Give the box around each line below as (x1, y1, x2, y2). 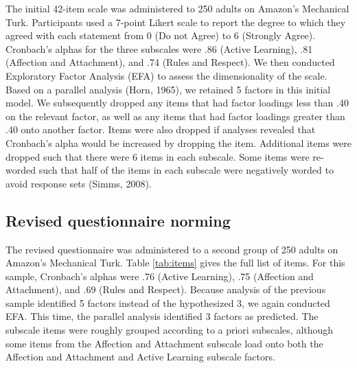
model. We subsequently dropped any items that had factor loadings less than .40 (5, 95, 349, 110)
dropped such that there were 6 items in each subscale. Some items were (5, 149, 310, 163)
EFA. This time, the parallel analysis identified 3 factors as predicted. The (5, 309, 319, 323)
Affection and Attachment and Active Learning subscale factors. (5, 349, 275, 364)
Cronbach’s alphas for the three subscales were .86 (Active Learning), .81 (5, 41, 313, 56)
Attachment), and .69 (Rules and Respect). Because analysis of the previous (5, 282, 326, 297)
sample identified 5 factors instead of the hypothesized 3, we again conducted (5, 295, 330, 310)
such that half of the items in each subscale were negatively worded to (38, 163, 334, 177)
